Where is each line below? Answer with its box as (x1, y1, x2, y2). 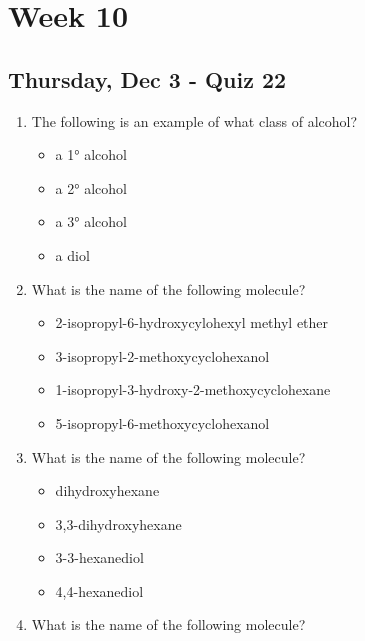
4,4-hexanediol (55, 580, 144, 601)
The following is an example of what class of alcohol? (31, 110, 358, 131)
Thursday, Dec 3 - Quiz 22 (8, 63, 287, 94)
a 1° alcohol (55, 144, 127, 165)
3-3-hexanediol (55, 547, 144, 568)
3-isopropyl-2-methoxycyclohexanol (55, 345, 270, 366)
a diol (55, 244, 90, 265)
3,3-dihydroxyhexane (55, 513, 182, 534)
